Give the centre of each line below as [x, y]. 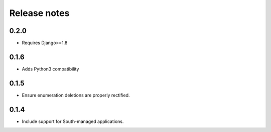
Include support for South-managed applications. [73, 121]
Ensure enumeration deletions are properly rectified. [76, 95]
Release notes [39, 13]
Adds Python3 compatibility [50, 69]
